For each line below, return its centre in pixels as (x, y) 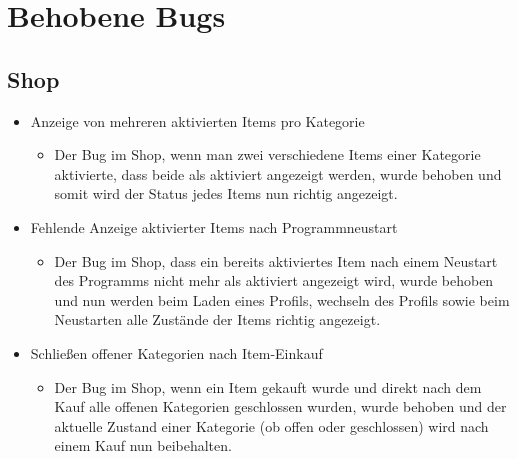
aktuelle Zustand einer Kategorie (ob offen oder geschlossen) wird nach (271, 425)
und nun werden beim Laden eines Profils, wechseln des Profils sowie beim (282, 299)
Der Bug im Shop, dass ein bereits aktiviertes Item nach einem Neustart (276, 260)
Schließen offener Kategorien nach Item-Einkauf (176, 352)
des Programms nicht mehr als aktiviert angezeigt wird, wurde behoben (274, 280)
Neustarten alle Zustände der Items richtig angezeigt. (217, 319)
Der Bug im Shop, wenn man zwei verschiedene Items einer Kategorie (267, 154)
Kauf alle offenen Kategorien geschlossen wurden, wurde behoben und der (280, 406)
